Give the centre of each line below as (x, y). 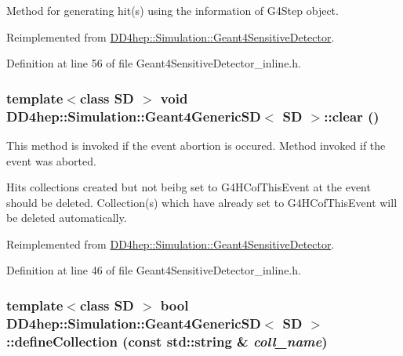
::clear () (352, 116)
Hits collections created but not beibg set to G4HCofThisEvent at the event (189, 187)
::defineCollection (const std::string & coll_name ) (167, 341)
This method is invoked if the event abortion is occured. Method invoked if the (196, 145)
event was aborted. (51, 160)
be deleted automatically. (67, 218)
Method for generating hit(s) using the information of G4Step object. (172, 10)
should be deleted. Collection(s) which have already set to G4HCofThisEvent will (202, 202)
